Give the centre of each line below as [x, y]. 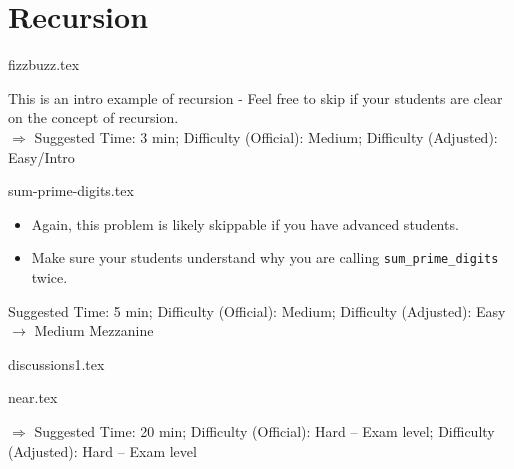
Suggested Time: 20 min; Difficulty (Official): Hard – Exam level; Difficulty [264, 430]
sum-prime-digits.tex [71, 190]
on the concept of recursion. [93, 117]
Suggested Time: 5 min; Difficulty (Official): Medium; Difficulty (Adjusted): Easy [257, 310]
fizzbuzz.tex [44, 64]
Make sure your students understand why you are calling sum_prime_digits [265, 257]
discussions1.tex [56, 363]
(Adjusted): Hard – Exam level [102, 450]
